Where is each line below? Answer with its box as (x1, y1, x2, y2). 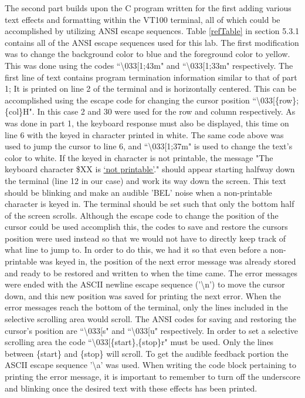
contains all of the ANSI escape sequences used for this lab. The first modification (5, 36, 299, 48)
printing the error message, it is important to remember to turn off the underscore (5, 370, 300, 382)
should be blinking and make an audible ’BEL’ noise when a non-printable (5, 186, 272, 198)
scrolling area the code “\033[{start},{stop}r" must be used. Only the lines (5, 336, 274, 348)
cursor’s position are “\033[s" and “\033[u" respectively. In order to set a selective (5, 324, 299, 336)
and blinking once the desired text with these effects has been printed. (5, 382, 257, 394)
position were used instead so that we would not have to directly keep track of (5, 232, 286, 244)
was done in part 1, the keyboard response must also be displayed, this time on (5, 116, 289, 129)
